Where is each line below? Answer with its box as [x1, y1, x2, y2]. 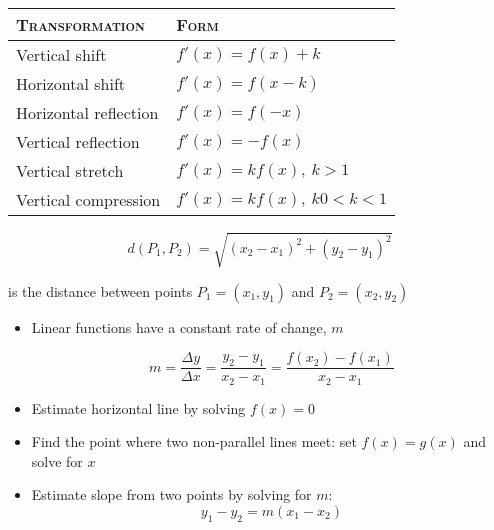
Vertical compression [16, 188, 161, 211]
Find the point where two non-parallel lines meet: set [31, 431, 357, 452]
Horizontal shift [16, 72, 126, 95]
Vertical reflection [16, 130, 140, 153]
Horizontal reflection [16, 101, 159, 124]
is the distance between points [8, 280, 193, 301]
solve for [31, 450, 83, 471]
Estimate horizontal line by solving [31, 397, 246, 418]
